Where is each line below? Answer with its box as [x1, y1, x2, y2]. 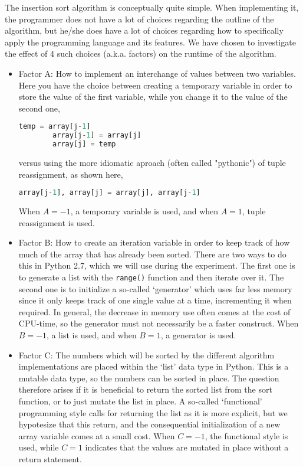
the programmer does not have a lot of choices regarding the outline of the [5, 12, 274, 25]
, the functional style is [205, 429, 288, 442]
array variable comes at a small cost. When [18, 429, 175, 442]
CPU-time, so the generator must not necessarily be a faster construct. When [18, 317, 299, 329]
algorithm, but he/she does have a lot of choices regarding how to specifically [5, 24, 284, 37]
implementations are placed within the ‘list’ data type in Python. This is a [18, 360, 289, 373]
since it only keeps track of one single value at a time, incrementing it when [18, 294, 292, 306]
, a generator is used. [160, 329, 236, 341]
